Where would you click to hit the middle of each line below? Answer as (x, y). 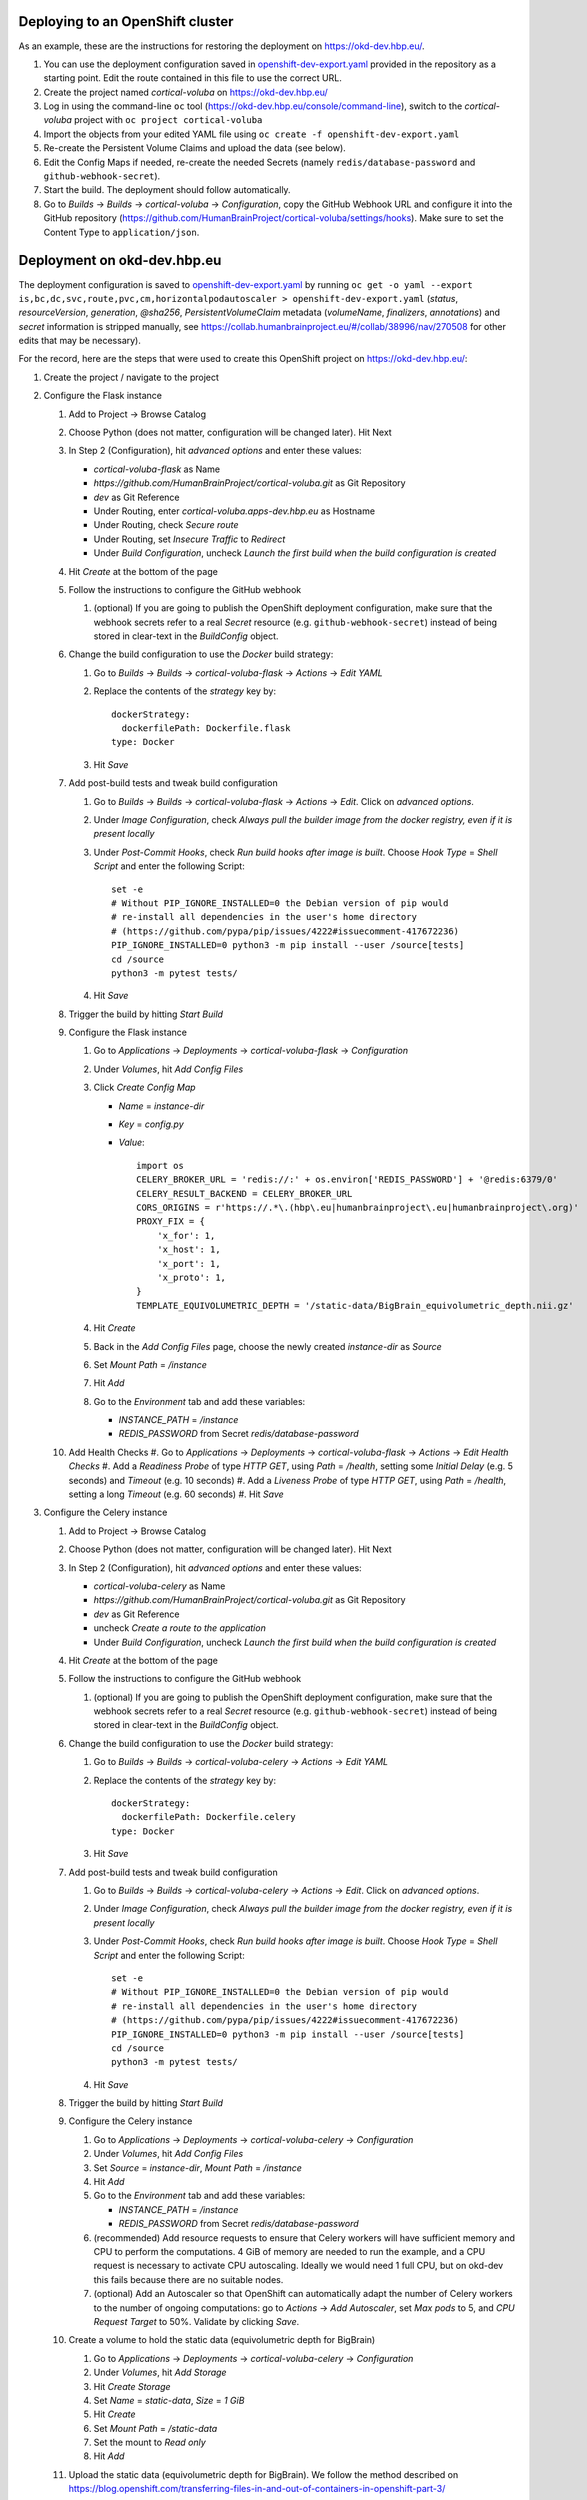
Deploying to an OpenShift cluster (126, 21)
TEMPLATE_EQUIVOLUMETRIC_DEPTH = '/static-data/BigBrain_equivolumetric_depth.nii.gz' (355, 1305)
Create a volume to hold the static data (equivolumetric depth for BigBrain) (222, 2340)
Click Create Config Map (144, 1087)
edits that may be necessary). (80, 341)
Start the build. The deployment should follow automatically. (167, 190)
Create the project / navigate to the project (131, 377)
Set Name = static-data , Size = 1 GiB (169, 2400)
